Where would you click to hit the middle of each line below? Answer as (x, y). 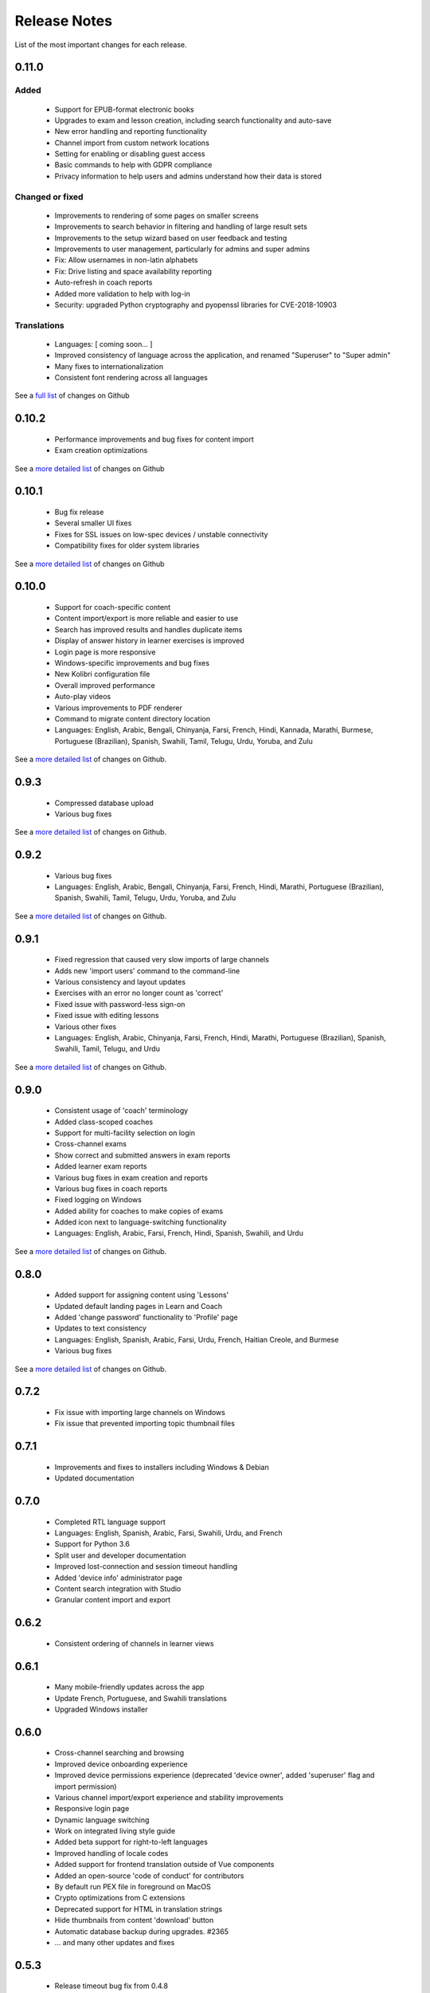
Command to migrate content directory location (133, 718)
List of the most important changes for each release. (101, 45)
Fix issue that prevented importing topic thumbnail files (145, 1424)
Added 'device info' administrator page (119, 1578)
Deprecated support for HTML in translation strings (139, 1908)
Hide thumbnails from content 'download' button (134, 1920)
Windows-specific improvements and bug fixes (132, 662)
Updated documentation (94, 1478)
